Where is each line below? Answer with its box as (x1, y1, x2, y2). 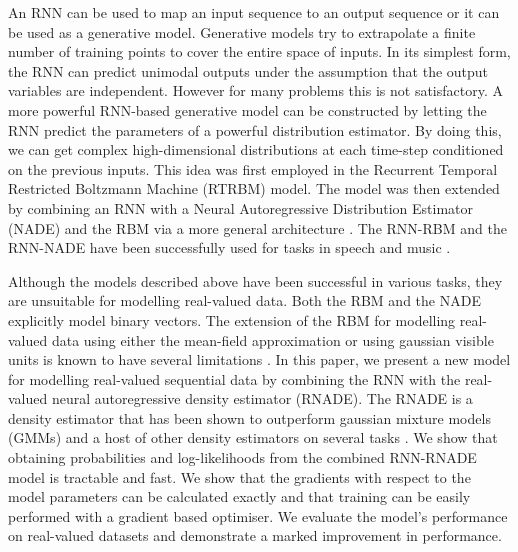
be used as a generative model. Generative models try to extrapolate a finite (8, 21, 476, 42)
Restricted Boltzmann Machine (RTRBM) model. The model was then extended (8, 178, 500, 199)
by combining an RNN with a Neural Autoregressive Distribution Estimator (8, 197, 474, 218)
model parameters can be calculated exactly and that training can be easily (8, 486, 471, 507)
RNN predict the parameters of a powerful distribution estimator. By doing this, (8, 119, 502, 140)
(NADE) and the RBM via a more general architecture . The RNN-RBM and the (8, 217, 507, 238)
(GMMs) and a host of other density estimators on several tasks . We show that (8, 427, 498, 448)
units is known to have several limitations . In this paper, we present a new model (8, 349, 511, 370)
